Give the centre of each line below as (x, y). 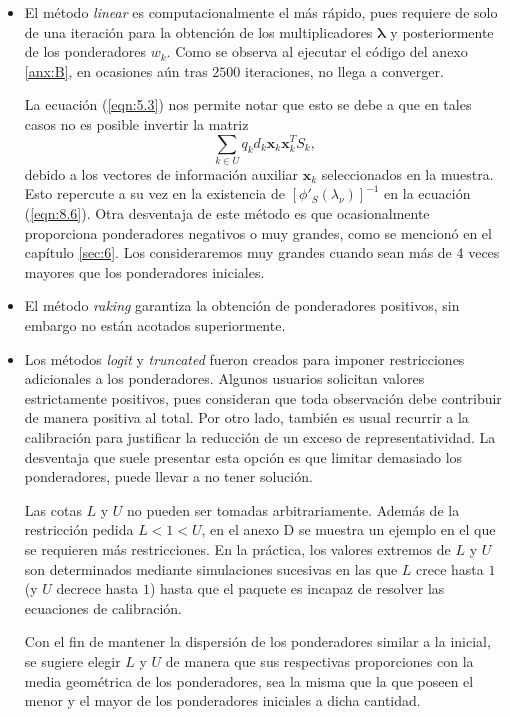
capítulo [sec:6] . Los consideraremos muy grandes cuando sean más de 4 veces (262, 252)
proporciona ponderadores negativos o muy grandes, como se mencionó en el (258, 232)
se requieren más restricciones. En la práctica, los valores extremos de (237, 548)
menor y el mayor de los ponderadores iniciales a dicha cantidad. (222, 700)
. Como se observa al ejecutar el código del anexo (317, 51)
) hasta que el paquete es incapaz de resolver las (297, 588)
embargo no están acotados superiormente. (155, 325)
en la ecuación (427, 193)
